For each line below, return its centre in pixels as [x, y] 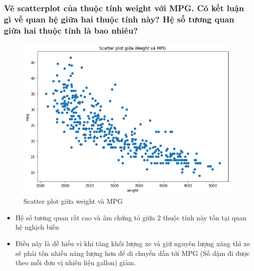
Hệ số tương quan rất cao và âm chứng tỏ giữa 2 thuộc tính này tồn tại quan [131, 217]
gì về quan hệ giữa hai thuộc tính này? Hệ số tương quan [119, 19]
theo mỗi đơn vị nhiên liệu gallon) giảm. [75, 262]
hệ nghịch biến [37, 227]
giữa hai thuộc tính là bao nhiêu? [71, 30]
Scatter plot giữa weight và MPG [73, 201]
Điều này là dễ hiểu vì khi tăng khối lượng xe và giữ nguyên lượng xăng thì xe [133, 243]
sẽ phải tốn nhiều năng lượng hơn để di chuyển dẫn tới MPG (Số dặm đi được [133, 253]
